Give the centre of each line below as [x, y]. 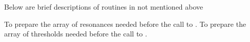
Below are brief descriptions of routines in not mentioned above [104, 7]
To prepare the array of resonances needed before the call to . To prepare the [125, 24]
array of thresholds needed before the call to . [76, 34]
